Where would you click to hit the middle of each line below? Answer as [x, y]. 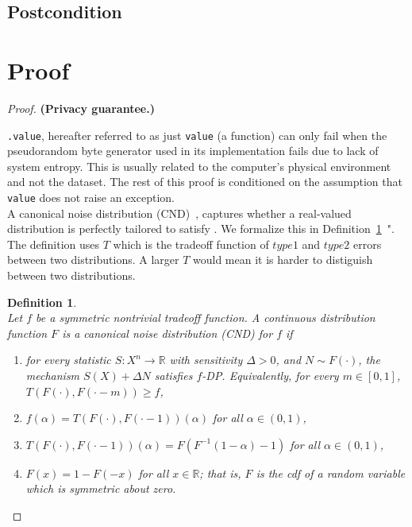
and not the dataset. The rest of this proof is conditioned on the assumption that [205, 182]
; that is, [220, 473]
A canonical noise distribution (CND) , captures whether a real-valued [179, 213]
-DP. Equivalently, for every [270, 375]
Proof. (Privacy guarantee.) [81, 108]
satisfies [173, 375]
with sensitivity [206, 360]
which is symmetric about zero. [101, 488]
